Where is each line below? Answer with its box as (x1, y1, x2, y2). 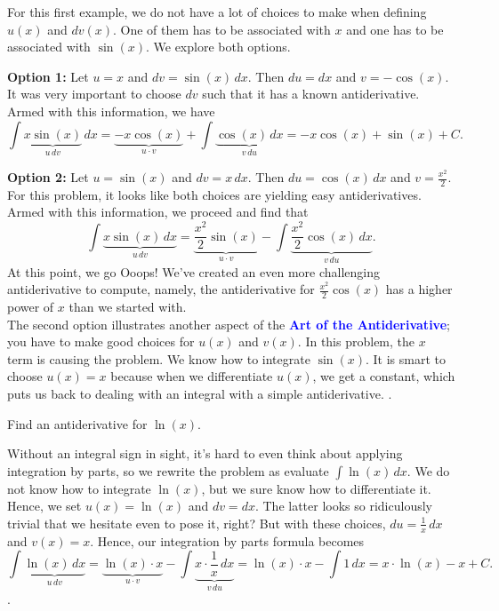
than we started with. (68, 298, 187, 316)
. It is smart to (366, 349, 447, 368)
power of (7, 298, 54, 316)
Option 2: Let (7, 168, 89, 186)
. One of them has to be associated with (112, 20, 331, 38)
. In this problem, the (297, 332, 415, 351)
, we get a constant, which (312, 367, 455, 385)
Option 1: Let (7, 67, 89, 85)
